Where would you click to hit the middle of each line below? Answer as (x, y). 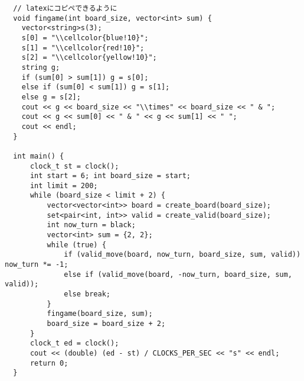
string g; (41, 67)
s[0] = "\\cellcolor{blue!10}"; (85, 38)
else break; (87, 294)
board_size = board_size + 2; (106, 324)
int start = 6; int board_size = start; (110, 176)
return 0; (49, 363)
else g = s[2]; (51, 97)
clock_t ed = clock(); (74, 343)
